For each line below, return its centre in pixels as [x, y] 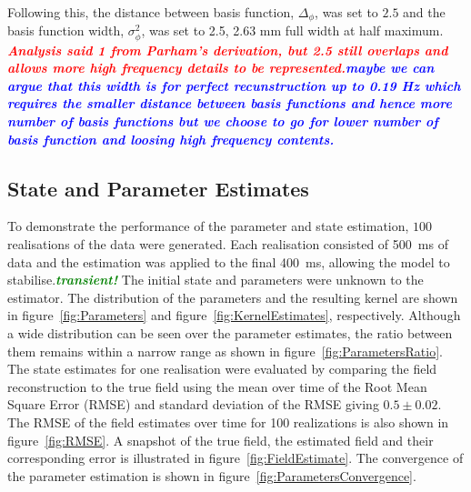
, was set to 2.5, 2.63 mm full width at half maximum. [292, 30]
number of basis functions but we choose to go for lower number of [223, 120]
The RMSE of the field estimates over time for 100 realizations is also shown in [228, 422]
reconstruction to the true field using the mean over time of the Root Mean [217, 386]
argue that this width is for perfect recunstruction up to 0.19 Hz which [234, 85]
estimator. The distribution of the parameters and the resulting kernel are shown [233, 297]
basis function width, [66, 30]
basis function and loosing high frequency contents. [171, 139]
